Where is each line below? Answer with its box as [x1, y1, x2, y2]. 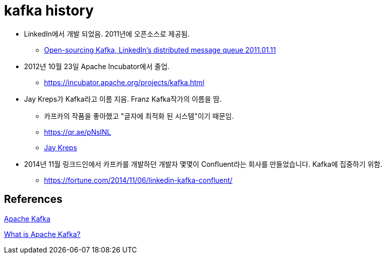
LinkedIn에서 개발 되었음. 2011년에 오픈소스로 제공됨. [24, 29, 190, 38]
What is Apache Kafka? [4, 229, 80, 238]
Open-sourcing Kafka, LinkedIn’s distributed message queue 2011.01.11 [44, 45, 276, 54]
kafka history [4, 2, 94, 19]
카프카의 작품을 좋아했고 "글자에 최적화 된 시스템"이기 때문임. [44, 111, 234, 120]
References [4, 193, 62, 206]
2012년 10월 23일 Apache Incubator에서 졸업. [24, 62, 169, 71]
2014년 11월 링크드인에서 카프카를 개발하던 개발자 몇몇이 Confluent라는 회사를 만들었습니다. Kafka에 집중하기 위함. [24, 159, 382, 168]
